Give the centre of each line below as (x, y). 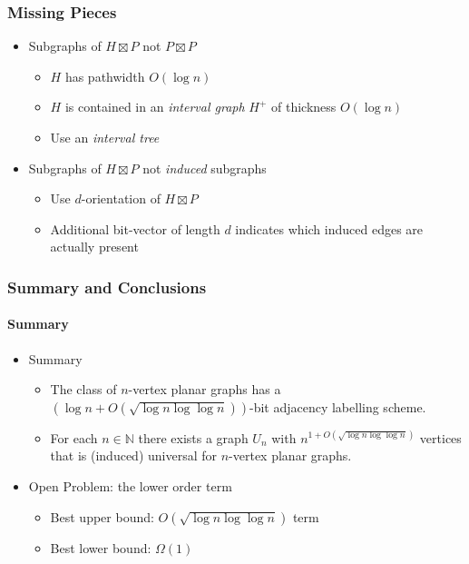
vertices (440, 437)
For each (74, 437)
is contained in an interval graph (155, 107)
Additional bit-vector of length (135, 228)
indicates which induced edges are (329, 228)
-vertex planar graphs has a (205, 389)
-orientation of (121, 198)
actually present (94, 247)
